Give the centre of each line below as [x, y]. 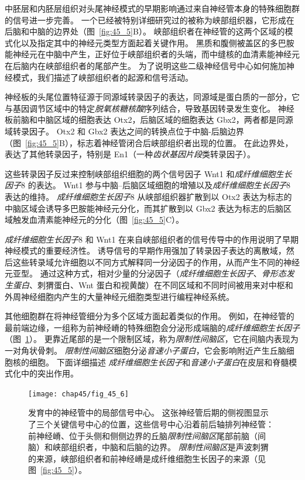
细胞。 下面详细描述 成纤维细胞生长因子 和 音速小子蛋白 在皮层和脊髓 [159, 362]
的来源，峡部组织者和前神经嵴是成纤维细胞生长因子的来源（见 [147, 458]
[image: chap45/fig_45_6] [78, 394]
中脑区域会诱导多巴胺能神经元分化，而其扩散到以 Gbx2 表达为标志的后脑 [144, 208]
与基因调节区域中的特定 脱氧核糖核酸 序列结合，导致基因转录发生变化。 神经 [150, 108]
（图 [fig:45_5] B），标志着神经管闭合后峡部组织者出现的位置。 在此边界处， [149, 142]
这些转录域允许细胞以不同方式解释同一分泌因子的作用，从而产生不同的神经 [156, 262]
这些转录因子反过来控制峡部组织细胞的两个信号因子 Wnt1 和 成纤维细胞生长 [148, 173]
